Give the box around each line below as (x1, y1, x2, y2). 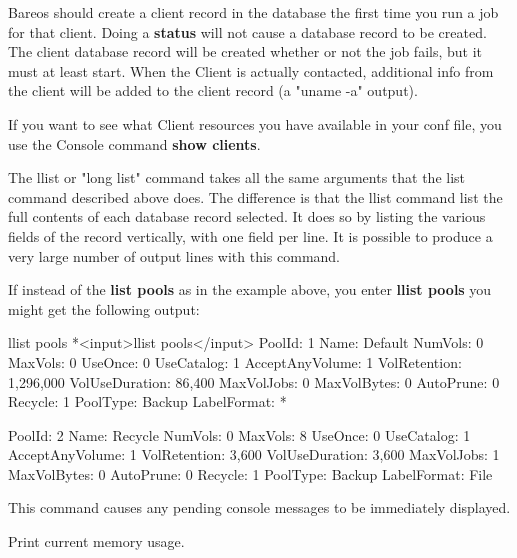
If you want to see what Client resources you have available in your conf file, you (8, 113, 502, 134)
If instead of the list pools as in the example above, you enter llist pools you (8, 279, 492, 300)
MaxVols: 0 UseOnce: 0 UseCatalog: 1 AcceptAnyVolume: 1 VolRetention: (8, 351, 462, 372)
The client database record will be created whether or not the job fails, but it (8, 41, 483, 62)
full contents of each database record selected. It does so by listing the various (8, 206, 486, 227)
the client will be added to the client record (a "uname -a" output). (8, 80, 418, 101)
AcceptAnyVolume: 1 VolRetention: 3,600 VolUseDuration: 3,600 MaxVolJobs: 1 (8, 444, 500, 465)
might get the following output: (8, 298, 200, 319)
